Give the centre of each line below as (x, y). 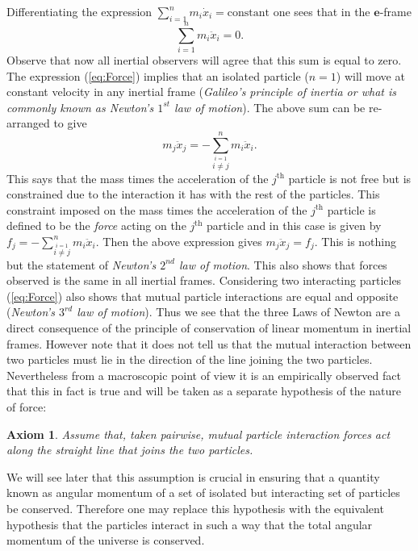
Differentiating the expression (79, 11)
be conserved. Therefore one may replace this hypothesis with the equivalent (195, 509)
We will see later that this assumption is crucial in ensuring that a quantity (193, 476)
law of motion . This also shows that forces (283, 264)
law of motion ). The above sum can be (270, 107)
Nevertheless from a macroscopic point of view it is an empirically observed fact (204, 375)
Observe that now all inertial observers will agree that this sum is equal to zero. (204, 59)
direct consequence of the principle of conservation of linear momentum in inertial (209, 328)
